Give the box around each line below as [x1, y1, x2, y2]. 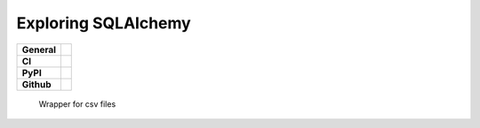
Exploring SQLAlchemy [16, 13, 191, 33]
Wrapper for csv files [38, 98, 116, 109]
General [21, 43, 57, 56]
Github [21, 78, 52, 90]
